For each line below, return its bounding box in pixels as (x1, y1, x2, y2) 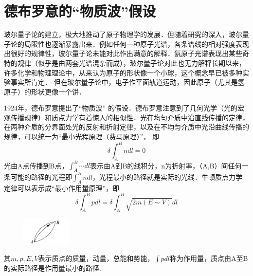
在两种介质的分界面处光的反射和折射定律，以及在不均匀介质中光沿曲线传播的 (4, 122, 249, 132)
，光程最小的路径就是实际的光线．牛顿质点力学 (92, 171, 243, 182)
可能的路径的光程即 (10, 171, 72, 182)
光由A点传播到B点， (4, 160, 69, 170)
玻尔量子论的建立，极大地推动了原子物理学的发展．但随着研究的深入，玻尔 (4, 29, 242, 39)
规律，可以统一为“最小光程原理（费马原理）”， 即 (4, 131, 159, 142)
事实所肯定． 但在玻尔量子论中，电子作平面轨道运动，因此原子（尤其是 (10, 77, 238, 87)
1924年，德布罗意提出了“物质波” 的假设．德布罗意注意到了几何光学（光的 (4, 103, 237, 113)
